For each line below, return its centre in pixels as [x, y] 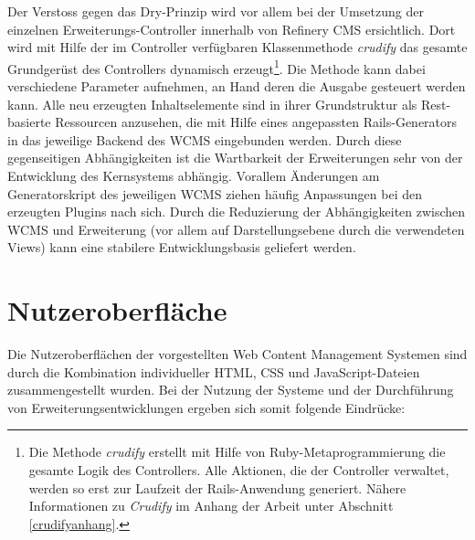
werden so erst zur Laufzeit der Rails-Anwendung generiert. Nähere [217, 487]
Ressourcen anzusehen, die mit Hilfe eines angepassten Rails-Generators [256, 122]
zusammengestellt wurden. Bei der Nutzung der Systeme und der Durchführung [231, 390]
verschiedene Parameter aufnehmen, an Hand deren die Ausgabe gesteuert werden [237, 86]
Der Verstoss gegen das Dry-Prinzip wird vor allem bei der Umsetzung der [216, 11]
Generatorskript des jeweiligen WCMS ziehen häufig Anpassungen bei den [215, 193]
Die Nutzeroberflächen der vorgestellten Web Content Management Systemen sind [237, 354]
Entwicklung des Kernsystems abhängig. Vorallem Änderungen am [194, 175]
